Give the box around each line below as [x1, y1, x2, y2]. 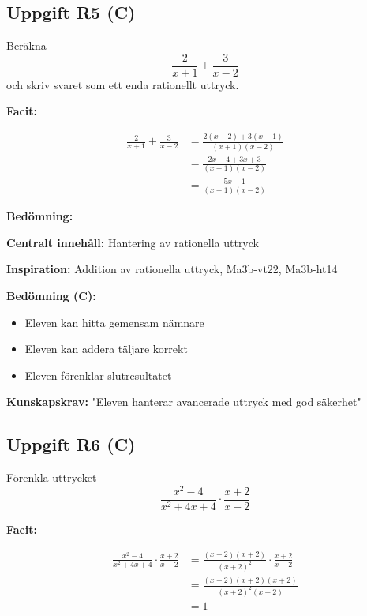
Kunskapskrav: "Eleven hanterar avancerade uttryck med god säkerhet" [6, 393, 361, 410]
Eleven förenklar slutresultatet [24, 366, 172, 383]
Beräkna [6, 37, 47, 54]
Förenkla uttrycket [6, 469, 97, 486]
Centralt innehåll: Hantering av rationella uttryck [6, 234, 259, 250]
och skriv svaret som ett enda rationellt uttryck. [6, 76, 239, 92]
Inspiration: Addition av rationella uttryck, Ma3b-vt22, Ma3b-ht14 [6, 261, 338, 277]
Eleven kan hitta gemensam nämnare [24, 314, 204, 330]
